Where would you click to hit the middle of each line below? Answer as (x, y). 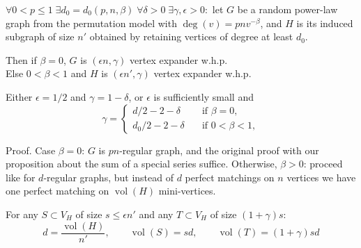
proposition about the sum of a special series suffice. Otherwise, (141, 164)
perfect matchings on (230, 177)
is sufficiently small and (203, 96)
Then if (21, 59)
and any (156, 214)
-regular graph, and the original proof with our (219, 150)
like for (21, 177)
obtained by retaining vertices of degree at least (191, 36)
